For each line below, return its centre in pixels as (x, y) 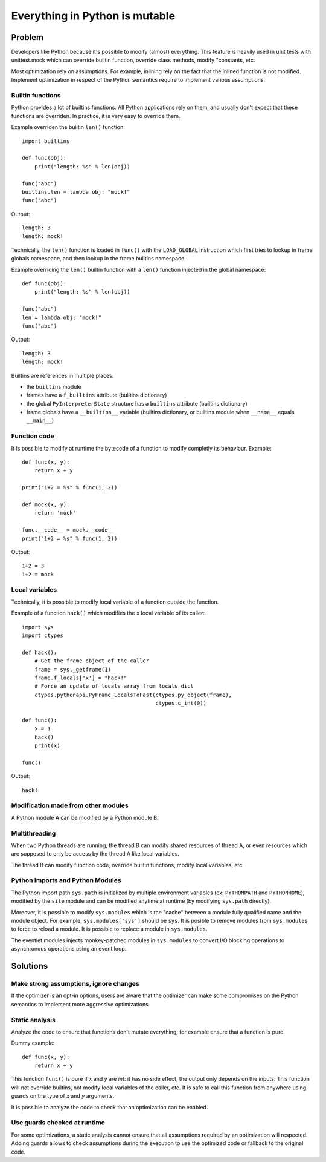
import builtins (46, 141)
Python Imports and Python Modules (66, 880)
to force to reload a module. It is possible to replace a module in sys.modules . (109, 929)
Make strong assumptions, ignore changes (75, 983)
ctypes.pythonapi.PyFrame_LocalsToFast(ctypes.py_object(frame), (133, 695)
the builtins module (54, 386)
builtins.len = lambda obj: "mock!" (76, 192)
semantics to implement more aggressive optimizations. (81, 1004)
